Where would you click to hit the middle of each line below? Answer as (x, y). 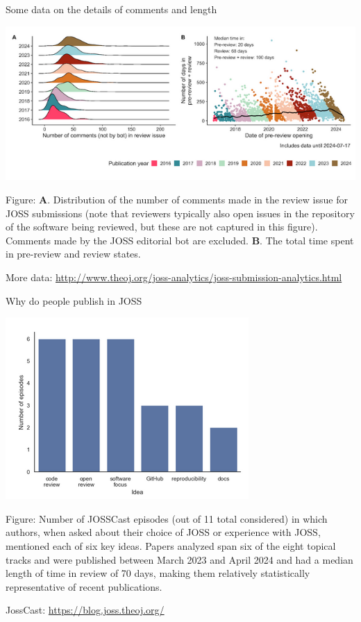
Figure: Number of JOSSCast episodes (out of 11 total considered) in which (167, 518)
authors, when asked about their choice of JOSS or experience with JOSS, (163, 532)
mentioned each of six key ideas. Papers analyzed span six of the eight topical (171, 545)
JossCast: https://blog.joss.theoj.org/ (85, 610)
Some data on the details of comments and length (111, 9)
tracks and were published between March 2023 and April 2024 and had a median (179, 559)
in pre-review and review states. (73, 254)
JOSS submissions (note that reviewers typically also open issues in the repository (180, 213)
